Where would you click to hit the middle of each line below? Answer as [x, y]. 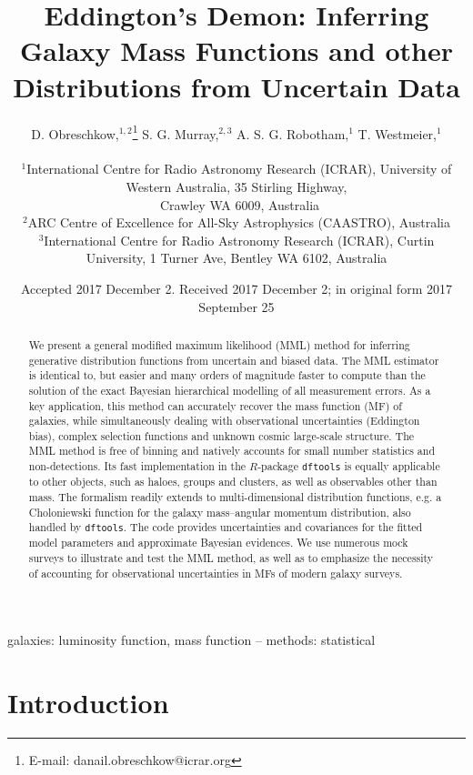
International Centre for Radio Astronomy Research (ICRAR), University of [239, 169]
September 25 [236, 306]
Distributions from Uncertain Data [236, 86]
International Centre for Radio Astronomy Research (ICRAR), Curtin [239, 240]
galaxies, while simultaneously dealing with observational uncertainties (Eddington [224, 421]
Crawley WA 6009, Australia [240, 204]
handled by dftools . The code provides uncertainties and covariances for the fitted [226, 527]
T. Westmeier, [398, 133]
